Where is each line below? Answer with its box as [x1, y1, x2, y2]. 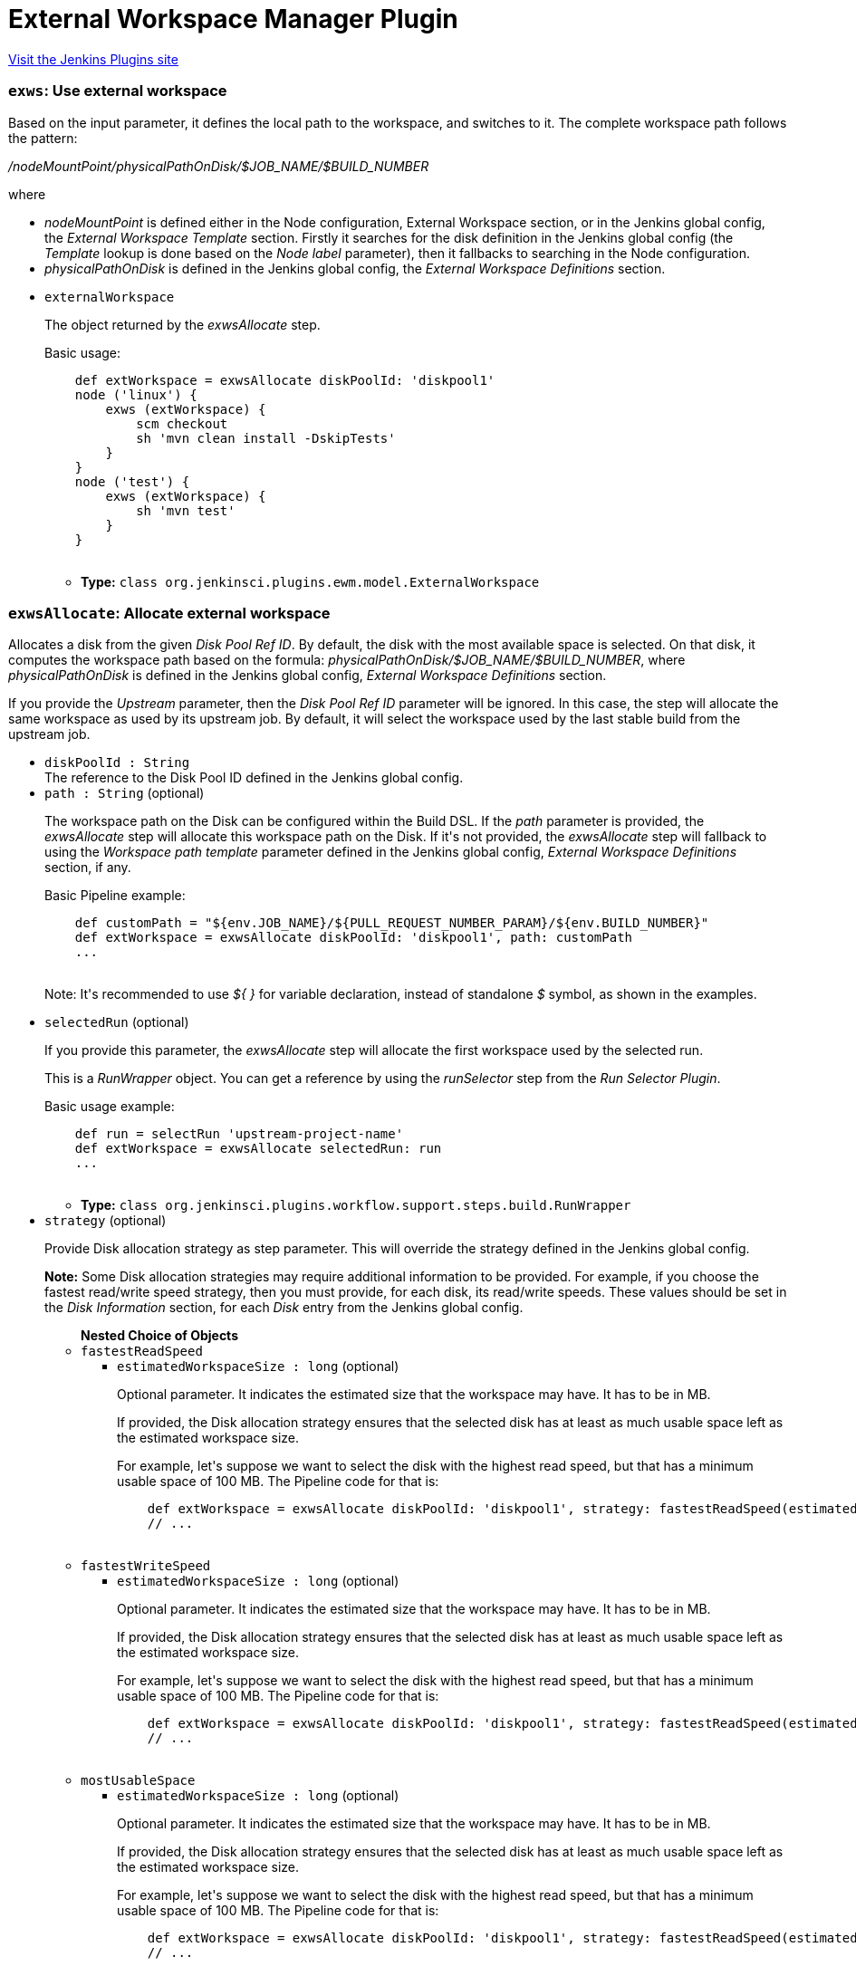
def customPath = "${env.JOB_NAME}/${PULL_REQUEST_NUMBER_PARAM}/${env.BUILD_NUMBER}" [74, 916, 709, 931]
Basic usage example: [44, 1098, 175, 1115]
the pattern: [8, 129, 78, 146]
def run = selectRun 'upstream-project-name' [74, 1127, 404, 1142]
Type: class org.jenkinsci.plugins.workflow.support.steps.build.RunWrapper [81, 1197, 631, 1213]
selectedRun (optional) [44, 1014, 189, 1031]
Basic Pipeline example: [44, 887, 186, 904]
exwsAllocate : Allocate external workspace [8, 603, 331, 622]
